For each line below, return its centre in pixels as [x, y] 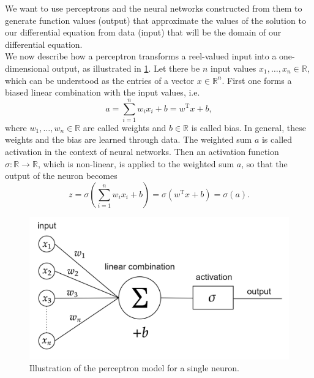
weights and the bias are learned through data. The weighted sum [129, 139]
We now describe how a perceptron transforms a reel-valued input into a [141, 56]
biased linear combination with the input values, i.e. [103, 92]
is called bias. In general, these [249, 127]
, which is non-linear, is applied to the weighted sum [136, 163]
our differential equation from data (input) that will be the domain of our [143, 32]
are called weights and [125, 127]
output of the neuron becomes [61, 176]
